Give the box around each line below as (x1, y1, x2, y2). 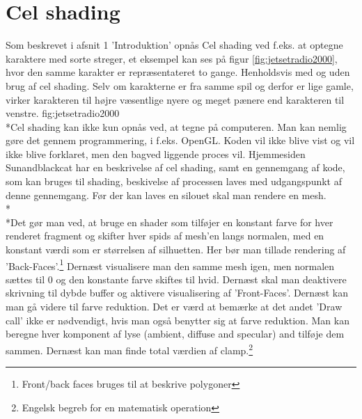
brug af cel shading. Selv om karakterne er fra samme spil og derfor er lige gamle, (6, 78, 354, 93)
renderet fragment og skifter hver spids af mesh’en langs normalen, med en (6, 228, 324, 243)
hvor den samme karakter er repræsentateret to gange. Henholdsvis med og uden (6, 65, 350, 79)
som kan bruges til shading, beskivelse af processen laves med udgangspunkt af (6, 174, 342, 189)
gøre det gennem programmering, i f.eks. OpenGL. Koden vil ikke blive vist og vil (6, 133, 355, 148)
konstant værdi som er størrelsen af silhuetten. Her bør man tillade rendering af (6, 242, 346, 257)
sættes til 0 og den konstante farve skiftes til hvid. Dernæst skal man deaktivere (6, 271, 347, 286)
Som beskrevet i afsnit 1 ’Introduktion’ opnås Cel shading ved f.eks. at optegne (6, 38, 343, 52)
